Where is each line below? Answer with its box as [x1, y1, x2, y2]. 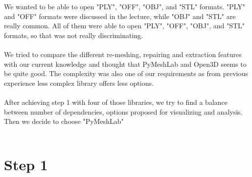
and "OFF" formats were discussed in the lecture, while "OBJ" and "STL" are [4, 11, 236, 21]
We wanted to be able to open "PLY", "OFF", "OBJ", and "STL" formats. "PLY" [4, 1, 245, 11]
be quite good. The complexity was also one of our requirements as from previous [4, 68, 248, 79]
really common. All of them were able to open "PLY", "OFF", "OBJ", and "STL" [4, 20, 245, 31]
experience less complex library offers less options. [4, 78, 154, 88]
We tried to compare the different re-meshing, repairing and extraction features [4, 49, 242, 59]
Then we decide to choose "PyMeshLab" [4, 116, 124, 126]
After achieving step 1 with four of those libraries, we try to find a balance [4, 97, 228, 107]
